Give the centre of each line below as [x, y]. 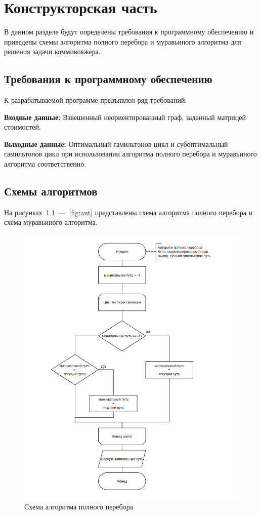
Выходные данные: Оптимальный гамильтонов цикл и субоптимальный [116, 144]
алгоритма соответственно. [45, 164]
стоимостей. [23, 127]
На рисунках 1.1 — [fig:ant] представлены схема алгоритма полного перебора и [128, 212]
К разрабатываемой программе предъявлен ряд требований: [96, 100]
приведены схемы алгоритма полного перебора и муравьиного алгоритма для [123, 41]
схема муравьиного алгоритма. [51, 222]
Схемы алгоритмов [51, 191]
